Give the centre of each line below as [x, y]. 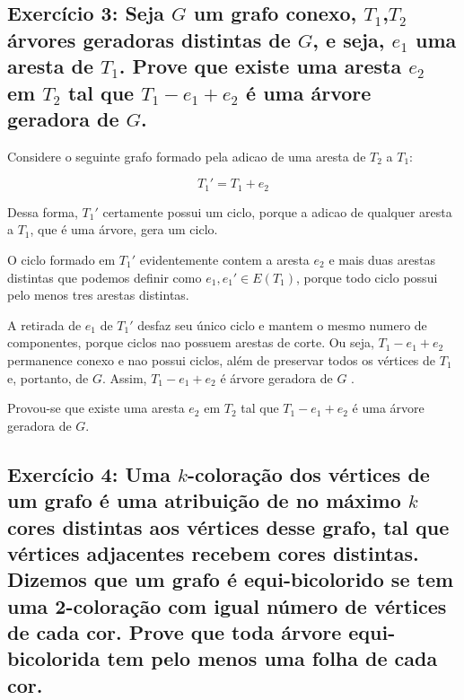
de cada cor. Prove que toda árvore [175, 632]
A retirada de [44, 324]
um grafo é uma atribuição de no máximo [204, 500]
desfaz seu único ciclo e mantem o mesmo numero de [282, 324]
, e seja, [349, 39]
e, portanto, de [48, 377]
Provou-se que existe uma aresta [96, 408]
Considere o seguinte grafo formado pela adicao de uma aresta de [187, 156]
